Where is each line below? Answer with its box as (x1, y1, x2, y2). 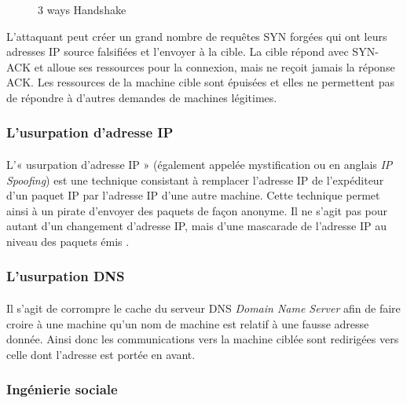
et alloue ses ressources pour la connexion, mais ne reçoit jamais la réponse (34, 58, 395, 75)
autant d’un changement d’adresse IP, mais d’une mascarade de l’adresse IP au (6, 218, 387, 234)
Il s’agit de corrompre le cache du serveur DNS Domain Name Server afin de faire (6, 300, 401, 316)
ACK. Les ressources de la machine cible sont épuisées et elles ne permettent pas (6, 74, 394, 90)
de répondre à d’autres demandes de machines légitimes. (6, 89, 277, 105)
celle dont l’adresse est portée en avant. (6, 346, 196, 362)
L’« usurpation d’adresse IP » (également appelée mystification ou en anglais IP (6, 156, 393, 172)
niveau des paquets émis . (6, 233, 130, 249)
